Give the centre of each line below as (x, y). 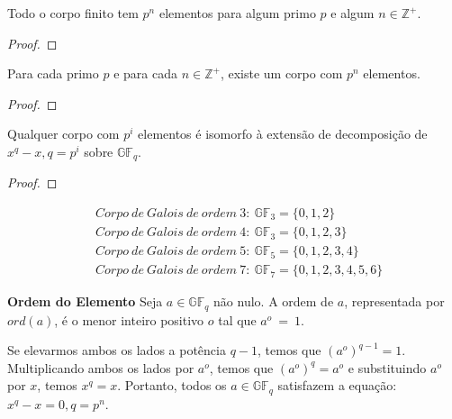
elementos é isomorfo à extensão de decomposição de (283, 134)
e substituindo (387, 367)
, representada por (394, 301)
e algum (353, 13)
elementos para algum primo (237, 13)
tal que (237, 319)
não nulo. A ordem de (274, 301)
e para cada (145, 73)
